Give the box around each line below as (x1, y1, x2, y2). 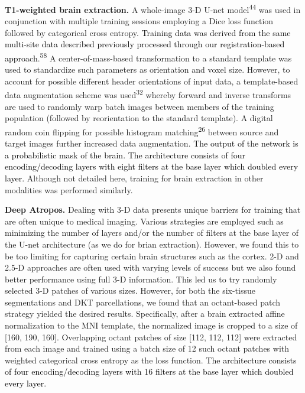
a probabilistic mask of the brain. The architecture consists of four (5, 148, 245, 161)
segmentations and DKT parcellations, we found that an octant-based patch (5, 295, 281, 308)
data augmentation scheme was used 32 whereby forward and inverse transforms (5, 87, 291, 101)
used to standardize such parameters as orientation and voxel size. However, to (5, 63, 290, 76)
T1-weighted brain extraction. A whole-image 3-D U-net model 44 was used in (5, 2, 301, 15)
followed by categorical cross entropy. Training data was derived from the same (5, 26, 291, 38)
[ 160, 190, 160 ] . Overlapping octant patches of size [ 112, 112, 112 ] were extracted (5, 330, 297, 343)
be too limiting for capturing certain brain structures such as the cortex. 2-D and (5, 249, 299, 262)
